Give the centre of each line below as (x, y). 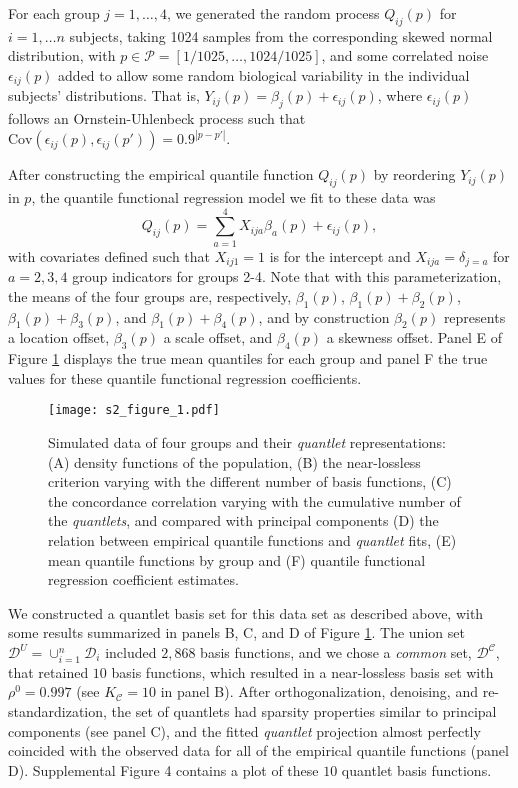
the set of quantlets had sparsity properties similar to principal (304, 710)
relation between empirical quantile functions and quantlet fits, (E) (252, 540)
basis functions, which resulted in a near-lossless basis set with (302, 671)
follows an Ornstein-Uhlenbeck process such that (157, 118)
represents (474, 316)
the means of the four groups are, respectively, (150, 295)
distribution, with (62, 55)
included (131, 652)
